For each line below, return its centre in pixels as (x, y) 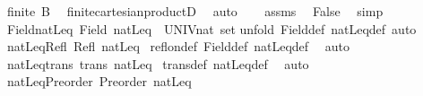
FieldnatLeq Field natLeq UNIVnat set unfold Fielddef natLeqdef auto (211, 28)
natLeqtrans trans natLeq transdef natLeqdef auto (158, 63)
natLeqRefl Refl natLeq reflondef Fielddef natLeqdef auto (178, 46)
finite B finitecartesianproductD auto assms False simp (195, 11)
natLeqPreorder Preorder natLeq (99, 81)
